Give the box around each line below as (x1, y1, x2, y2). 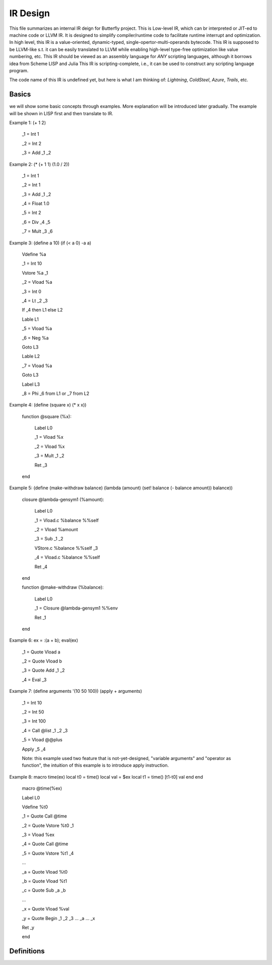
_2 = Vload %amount (34, 526, 78, 532)
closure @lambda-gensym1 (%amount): (22, 496, 104, 502)
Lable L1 (22, 316, 39, 322)
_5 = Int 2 (22, 210, 41, 216)
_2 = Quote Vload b (22, 658, 62, 664)
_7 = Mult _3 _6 (22, 228, 53, 234)
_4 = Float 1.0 (22, 200, 50, 207)
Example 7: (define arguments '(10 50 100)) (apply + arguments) (9, 688, 142, 694)
